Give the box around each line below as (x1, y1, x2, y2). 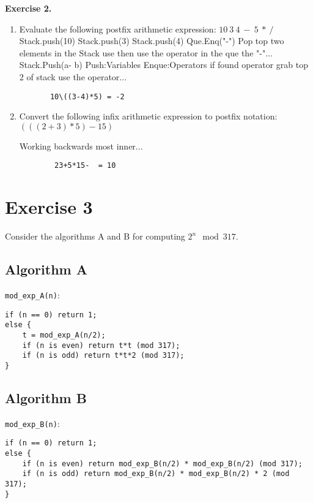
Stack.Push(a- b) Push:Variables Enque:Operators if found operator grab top (19, 58, 308, 71)
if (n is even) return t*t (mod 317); (22, 341, 180, 350)
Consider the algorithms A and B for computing (5, 230, 185, 243)
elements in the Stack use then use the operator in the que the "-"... (19, 46, 273, 59)
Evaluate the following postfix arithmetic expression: (19, 22, 216, 35)
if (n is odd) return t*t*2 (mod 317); (22, 351, 185, 360)
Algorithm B (5, 388, 87, 407)
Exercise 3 (5, 194, 93, 219)
